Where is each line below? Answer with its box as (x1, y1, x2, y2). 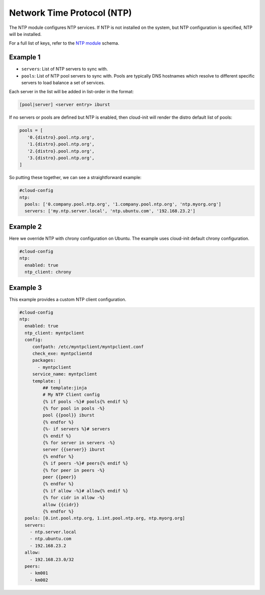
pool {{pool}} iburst (42, 413, 95, 418)
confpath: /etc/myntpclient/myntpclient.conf (32, 344, 144, 349)
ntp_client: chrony (25, 269, 72, 275)
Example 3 (9, 284, 42, 292)
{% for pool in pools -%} (42, 406, 105, 412)
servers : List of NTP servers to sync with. (21, 66, 108, 72)
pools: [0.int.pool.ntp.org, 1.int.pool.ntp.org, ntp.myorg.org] (25, 516, 185, 521)
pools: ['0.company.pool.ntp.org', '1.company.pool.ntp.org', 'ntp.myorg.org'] (25, 202, 222, 207)
